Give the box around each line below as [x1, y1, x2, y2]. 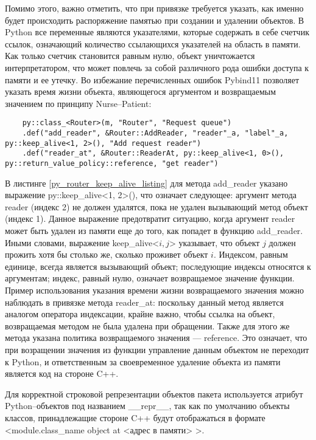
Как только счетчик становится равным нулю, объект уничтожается [5, 49, 255, 62]
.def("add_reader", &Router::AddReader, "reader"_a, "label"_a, [22, 129, 289, 137]
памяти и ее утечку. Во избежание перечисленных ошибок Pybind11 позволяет [5, 73, 299, 86]
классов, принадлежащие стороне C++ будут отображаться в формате [5, 411, 265, 424]
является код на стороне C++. [5, 367, 119, 380]
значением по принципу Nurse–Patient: [5, 97, 152, 109]
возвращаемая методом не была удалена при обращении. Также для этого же [5, 319, 290, 332]
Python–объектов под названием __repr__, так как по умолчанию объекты [5, 399, 290, 412]
